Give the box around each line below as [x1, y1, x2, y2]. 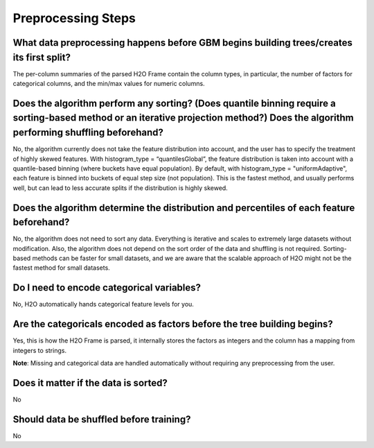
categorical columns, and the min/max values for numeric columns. [12, 80, 205, 88]
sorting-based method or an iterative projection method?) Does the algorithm [12, 112, 354, 124]
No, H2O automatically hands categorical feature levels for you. [12, 300, 194, 309]
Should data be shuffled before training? [12, 413, 191, 425]
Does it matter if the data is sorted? [12, 377, 168, 388]
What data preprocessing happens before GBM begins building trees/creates [12, 37, 353, 49]
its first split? [12, 51, 71, 63]
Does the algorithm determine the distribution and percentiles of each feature [12, 202, 355, 214]
